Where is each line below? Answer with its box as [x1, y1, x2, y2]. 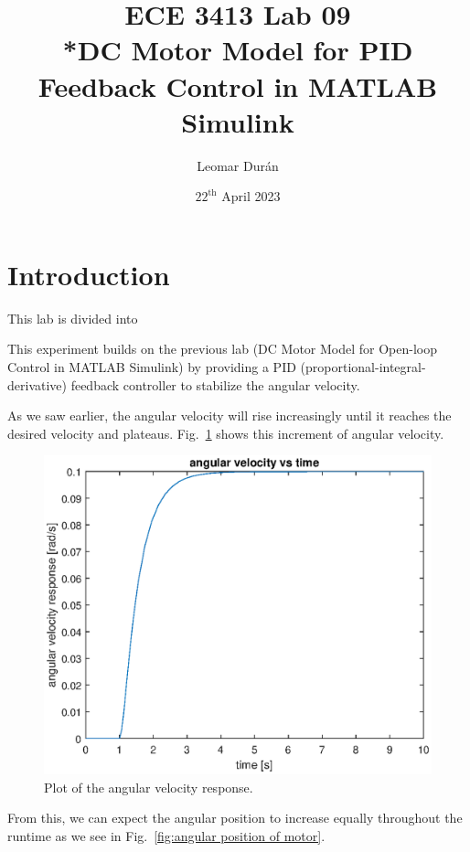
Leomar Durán [197, 155, 279, 175]
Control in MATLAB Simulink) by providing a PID [7, 357, 296, 376]
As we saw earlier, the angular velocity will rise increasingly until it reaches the [7, 406, 452, 425]
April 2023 [221, 186, 281, 206]
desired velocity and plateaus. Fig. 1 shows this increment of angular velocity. [7, 423, 444, 442]
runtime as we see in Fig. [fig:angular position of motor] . [7, 825, 326, 845]
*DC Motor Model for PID [62, 31, 413, 69]
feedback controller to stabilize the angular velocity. [70, 375, 360, 394]
